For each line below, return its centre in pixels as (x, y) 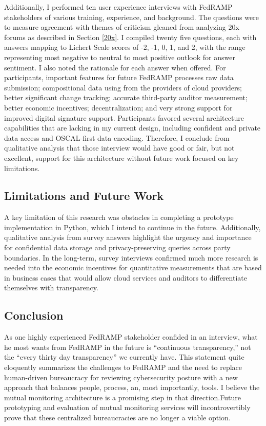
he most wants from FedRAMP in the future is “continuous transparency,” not (128, 347)
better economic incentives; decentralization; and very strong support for (118, 107)
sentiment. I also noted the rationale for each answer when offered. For (115, 67)
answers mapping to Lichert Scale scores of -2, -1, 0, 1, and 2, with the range (125, 47)
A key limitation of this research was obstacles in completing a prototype (119, 217)
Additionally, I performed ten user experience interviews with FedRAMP (118, 7)
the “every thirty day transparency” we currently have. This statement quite (124, 357)
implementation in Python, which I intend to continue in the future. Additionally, (132, 227)
